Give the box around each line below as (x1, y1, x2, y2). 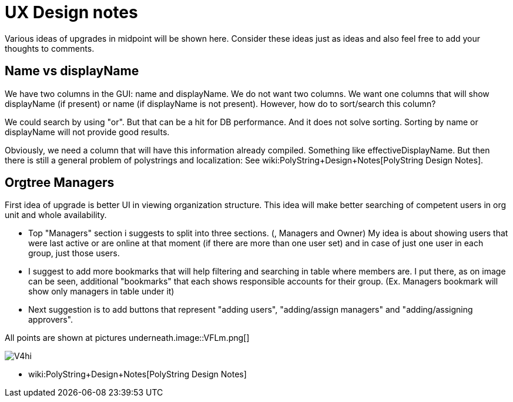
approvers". (28, 314, 73, 325)
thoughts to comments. (5, 43, 95, 53)
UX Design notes (5, 2, 138, 22)
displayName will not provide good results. (5, 126, 170, 137)
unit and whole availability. (5, 210, 107, 220)
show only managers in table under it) (28, 286, 175, 297)
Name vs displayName (5, 63, 139, 79)
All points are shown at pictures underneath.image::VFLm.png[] (5, 333, 250, 343)
